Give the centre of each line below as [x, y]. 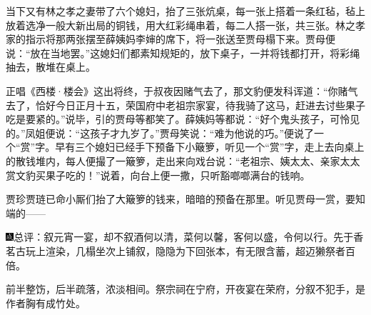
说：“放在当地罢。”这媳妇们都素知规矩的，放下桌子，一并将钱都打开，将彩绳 [183, 52]
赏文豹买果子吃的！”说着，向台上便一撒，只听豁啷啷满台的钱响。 [158, 175]
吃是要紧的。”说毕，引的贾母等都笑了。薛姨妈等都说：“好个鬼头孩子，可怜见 [183, 119]
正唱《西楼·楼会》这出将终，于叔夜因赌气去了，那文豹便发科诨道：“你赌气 [182, 90]
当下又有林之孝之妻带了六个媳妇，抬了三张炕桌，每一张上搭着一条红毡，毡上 [185, 11]
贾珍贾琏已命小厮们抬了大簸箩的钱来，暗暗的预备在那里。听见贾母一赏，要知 [185, 199]
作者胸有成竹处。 [46, 302]
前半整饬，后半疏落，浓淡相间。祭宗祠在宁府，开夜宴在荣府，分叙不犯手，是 [185, 289]
